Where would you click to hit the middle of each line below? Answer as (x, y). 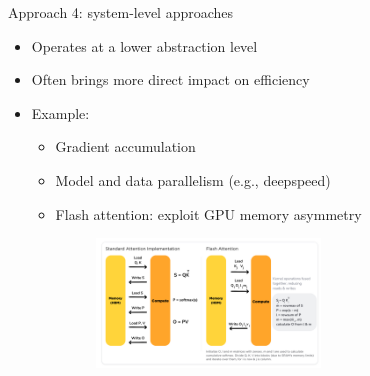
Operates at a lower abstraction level (144, 45)
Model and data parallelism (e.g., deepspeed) (193, 179)
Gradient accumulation (125, 146)
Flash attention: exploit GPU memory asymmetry (208, 213)
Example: (60, 112)
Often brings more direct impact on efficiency (170, 79)
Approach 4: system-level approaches (121, 12)
